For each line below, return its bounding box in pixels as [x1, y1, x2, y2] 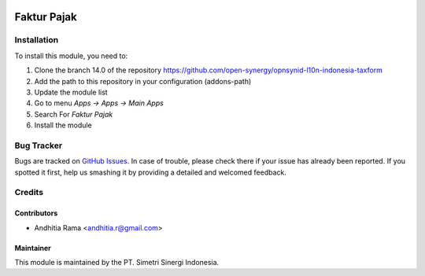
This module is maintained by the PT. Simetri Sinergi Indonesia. [14, 257, 220, 267]
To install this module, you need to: [14, 51, 128, 61]
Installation [14, 35, 59, 46]
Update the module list [34, 87, 108, 97]
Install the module [34, 120, 92, 130]
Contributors [14, 208, 58, 218]
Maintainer [14, 243, 51, 252]
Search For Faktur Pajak [34, 109, 113, 119]
